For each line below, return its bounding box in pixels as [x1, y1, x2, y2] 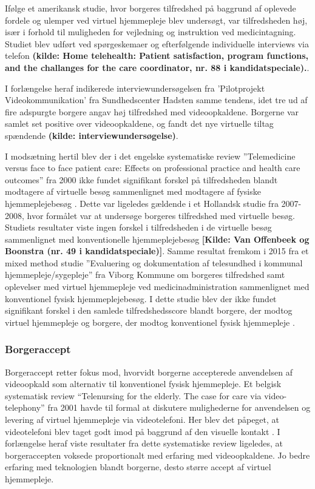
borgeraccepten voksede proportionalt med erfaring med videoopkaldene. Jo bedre [5, 448, 310, 461]
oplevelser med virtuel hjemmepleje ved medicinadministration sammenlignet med [5, 280, 310, 293]
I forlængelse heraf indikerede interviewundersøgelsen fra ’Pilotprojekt [5, 81, 265, 94]
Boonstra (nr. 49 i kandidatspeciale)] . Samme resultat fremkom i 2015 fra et [5, 244, 309, 257]
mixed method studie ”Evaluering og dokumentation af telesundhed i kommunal [5, 256, 303, 269]
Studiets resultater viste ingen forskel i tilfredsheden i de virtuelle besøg [5, 221, 272, 234]
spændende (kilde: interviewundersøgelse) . [5, 129, 178, 141]
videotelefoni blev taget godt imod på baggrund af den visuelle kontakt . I [5, 425, 280, 437]
